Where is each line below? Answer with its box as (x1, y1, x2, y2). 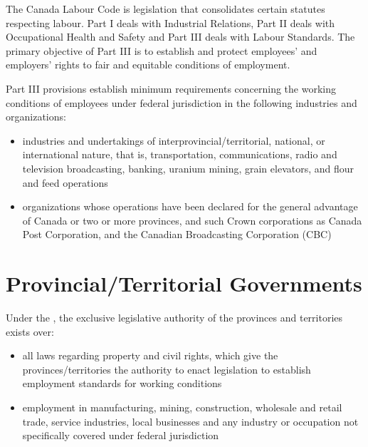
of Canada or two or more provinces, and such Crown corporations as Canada (22, 212, 362, 227)
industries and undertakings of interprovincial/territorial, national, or (22, 133, 325, 148)
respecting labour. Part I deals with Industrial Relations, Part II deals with (6, 15, 335, 30)
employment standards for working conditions (22, 376, 222, 391)
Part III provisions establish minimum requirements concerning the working (6, 81, 336, 96)
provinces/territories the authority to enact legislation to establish (22, 361, 311, 376)
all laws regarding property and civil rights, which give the (22, 348, 278, 363)
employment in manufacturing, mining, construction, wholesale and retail (22, 400, 342, 414)
